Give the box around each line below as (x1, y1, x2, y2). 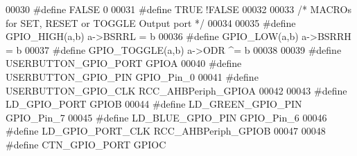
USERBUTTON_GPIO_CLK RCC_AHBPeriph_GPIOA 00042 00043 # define (6, 83, 347, 97)
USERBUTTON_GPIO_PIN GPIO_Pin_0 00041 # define (6, 69, 259, 84)
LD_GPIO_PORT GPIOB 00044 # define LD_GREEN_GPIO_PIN (6, 97, 302, 111)
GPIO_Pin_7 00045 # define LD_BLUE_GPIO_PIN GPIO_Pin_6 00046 (6, 110, 327, 124)
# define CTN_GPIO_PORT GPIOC (6, 137, 166, 151)
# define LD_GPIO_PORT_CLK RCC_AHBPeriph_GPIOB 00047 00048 (6, 124, 326, 138)
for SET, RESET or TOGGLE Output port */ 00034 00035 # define (6, 15, 296, 30)
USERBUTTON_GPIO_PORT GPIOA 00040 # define (6, 56, 242, 70)
